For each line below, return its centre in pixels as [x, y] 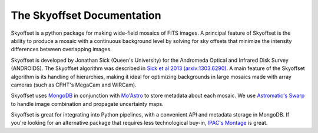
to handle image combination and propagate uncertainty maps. [87, 104]
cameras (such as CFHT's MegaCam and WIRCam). [74, 85]
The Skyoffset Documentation [86, 15]
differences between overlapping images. [61, 49]
